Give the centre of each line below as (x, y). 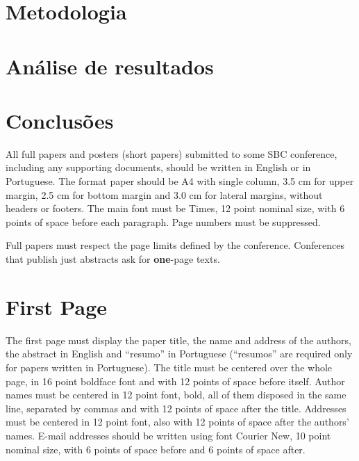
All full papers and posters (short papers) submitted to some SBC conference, (172, 153)
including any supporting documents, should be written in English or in (158, 167)
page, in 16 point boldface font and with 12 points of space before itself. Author (175, 381)
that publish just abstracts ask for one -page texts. (113, 259)
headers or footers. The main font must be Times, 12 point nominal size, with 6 (175, 208)
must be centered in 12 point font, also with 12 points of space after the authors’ (177, 422)
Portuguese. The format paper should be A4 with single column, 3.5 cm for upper (180, 181)
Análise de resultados (110, 66)
